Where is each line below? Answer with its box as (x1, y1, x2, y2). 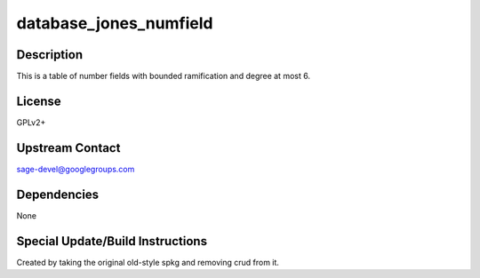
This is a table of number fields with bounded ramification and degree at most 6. (16, 71, 311, 82)
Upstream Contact (16, 140, 121, 155)
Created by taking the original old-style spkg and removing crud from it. (16, 257, 280, 267)
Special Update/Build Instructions (16, 234, 208, 249)
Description (16, 47, 84, 62)
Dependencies (16, 187, 100, 202)
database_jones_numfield (16, 13, 213, 33)
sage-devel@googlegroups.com (16, 163, 135, 174)
